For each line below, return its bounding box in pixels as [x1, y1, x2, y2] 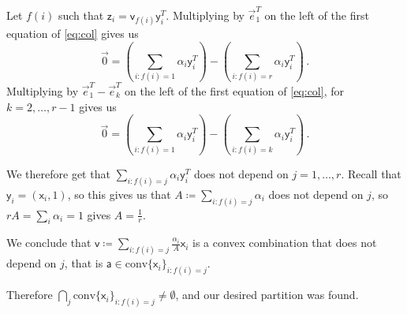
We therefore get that [6, 165, 110, 181]
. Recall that [341, 165, 401, 181]
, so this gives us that [67, 185, 171, 202]
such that [58, 6, 104, 23]
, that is [64, 255, 103, 271]
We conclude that [6, 234, 91, 251]
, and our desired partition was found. [175, 286, 359, 303]
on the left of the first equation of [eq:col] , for [125, 82, 344, 99]
